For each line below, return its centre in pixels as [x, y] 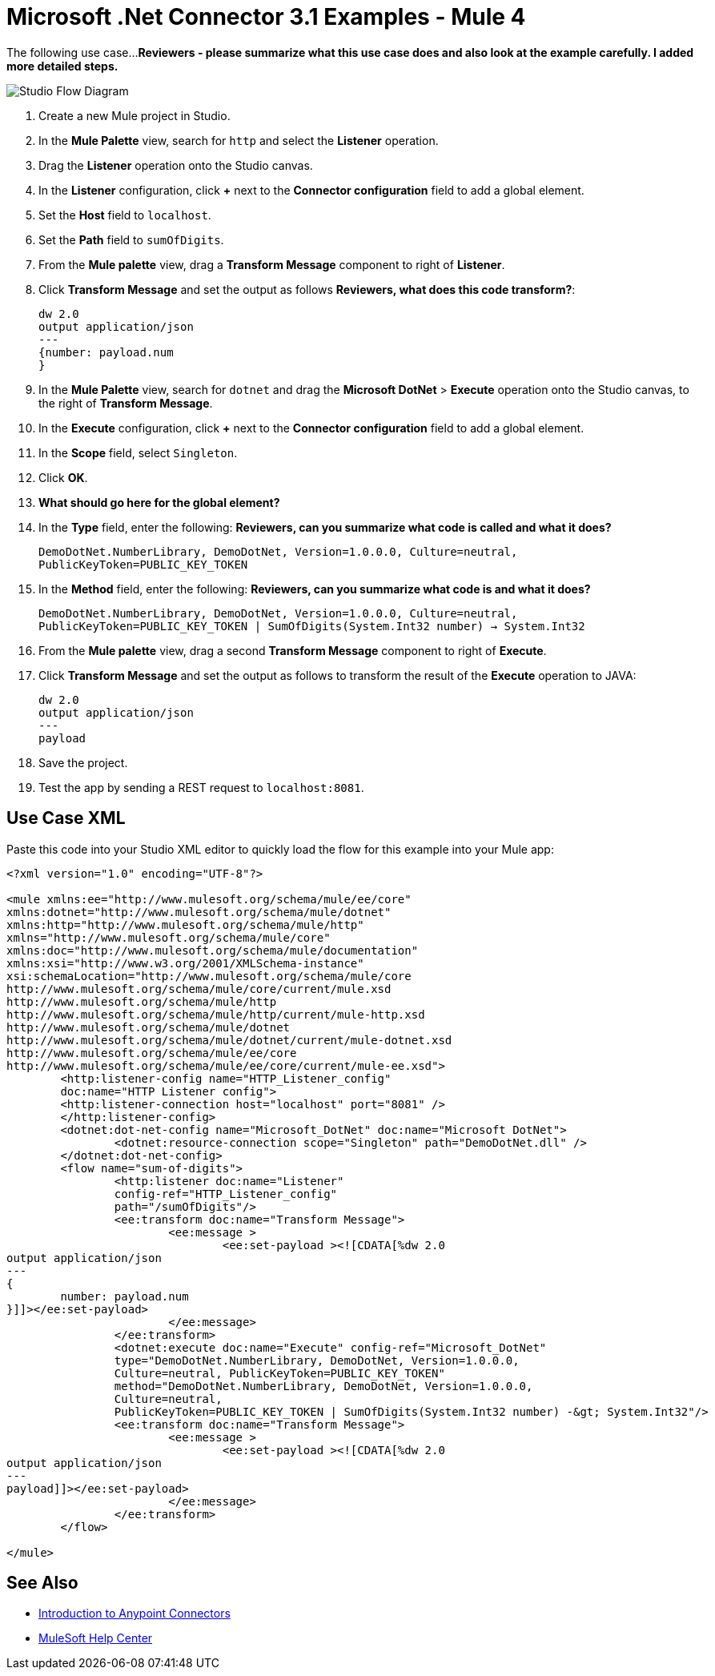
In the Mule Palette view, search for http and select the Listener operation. [239, 140]
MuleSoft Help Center [96, 1638]
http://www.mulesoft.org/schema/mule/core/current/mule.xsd [199, 989]
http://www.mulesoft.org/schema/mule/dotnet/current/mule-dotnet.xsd [229, 1040]
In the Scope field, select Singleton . [138, 452]
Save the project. [83, 762]
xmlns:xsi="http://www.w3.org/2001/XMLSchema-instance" [185, 963]
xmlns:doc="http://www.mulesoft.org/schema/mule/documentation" [213, 950]
